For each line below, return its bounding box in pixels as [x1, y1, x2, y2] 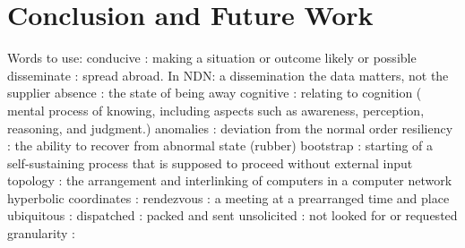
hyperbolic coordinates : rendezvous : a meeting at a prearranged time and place [7, 188, 450, 207]
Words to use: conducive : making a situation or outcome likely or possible [7, 48, 417, 67]
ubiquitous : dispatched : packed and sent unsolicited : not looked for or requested [7, 206, 458, 225]
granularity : [7, 224, 75, 243]
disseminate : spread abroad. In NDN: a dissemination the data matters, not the [7, 65, 449, 84]
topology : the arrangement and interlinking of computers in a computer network [7, 171, 452, 190]
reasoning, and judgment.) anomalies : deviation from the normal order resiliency [7, 118, 453, 137]
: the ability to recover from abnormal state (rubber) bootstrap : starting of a [7, 136, 434, 155]
